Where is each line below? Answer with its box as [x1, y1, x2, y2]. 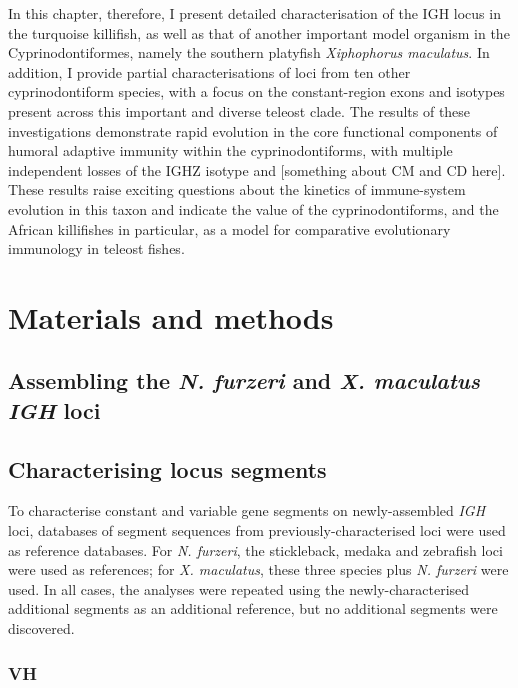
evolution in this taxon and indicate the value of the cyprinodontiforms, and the [8, 198, 499, 219]
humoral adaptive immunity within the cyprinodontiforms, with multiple [8, 140, 453, 161]
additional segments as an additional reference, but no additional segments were [8, 598, 498, 619]
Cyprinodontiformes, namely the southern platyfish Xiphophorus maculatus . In [8, 42, 490, 63]
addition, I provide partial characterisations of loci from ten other [8, 61, 411, 82]
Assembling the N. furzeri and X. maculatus [8, 365, 481, 396]
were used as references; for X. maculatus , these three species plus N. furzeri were [8, 559, 509, 580]
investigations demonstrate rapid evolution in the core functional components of [8, 120, 498, 141]
